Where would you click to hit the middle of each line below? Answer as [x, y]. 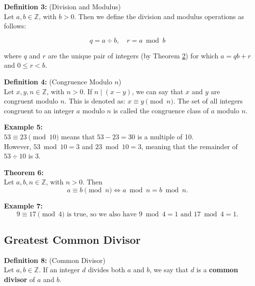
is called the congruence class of [161, 110]
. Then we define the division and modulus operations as [159, 16]
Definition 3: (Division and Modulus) [63, 6]
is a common [217, 270]
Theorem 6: [24, 172]
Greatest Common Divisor [72, 239]
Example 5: [23, 127]
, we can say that [157, 91]
